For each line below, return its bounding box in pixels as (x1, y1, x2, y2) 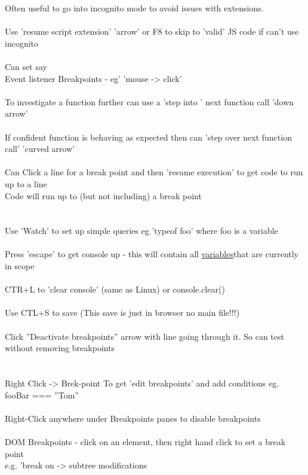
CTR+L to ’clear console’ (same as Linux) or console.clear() (5, 283, 225, 296)
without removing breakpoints (5, 342, 115, 354)
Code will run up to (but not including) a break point (5, 189, 202, 202)
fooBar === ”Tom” (5, 388, 79, 401)
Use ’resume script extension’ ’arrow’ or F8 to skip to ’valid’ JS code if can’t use (5, 25, 299, 38)
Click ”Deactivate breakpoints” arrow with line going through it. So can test (5, 330, 284, 342)
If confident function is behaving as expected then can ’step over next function (5, 130, 292, 143)
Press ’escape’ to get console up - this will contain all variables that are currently (5, 248, 299, 260)
